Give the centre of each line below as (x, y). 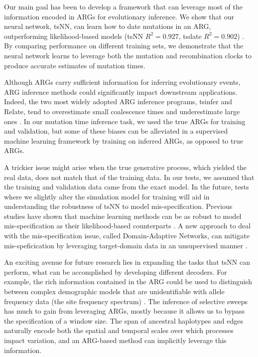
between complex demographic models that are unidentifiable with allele (114, 291)
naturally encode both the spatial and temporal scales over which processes (119, 330)
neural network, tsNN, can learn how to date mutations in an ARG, (108, 26)
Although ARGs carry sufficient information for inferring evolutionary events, (122, 82)
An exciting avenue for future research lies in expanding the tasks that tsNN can (127, 262)
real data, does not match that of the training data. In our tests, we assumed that (129, 177)
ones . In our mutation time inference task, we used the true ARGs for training (125, 121)
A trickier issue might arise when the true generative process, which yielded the (126, 167)
